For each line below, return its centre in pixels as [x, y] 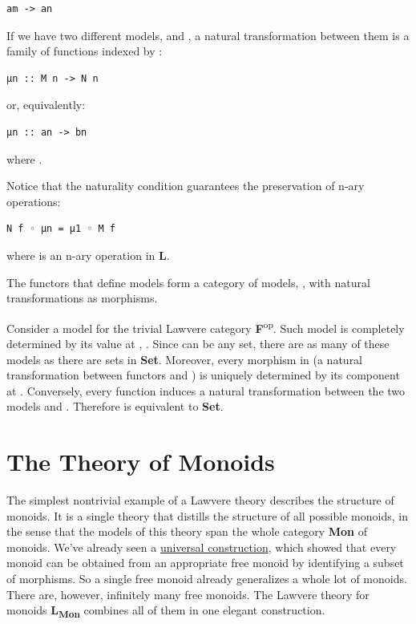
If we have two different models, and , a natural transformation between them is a [208, 35]
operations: [34, 201]
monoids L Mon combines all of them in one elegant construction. [166, 611]
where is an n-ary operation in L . [88, 255]
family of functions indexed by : [85, 51]
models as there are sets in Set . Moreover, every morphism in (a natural [185, 359]
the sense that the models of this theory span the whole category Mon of [187, 531]
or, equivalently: [46, 105]
